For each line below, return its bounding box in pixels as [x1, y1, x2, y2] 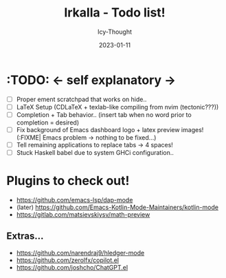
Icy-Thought [98, 28, 132, 36]
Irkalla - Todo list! [64, 5, 166, 21]
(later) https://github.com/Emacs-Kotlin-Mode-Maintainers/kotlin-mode [16, 203, 219, 211]
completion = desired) [16, 118, 80, 127]
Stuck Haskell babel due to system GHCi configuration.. [16, 149, 174, 156]
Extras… [6, 231, 44, 242]
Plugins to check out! [6, 173, 130, 189]
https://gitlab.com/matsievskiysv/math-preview [16, 211, 150, 218]
